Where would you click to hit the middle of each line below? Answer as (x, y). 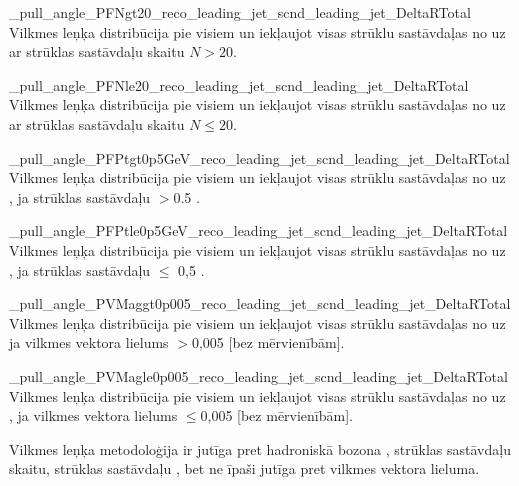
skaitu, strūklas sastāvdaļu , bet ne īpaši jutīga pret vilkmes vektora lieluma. (244, 468)
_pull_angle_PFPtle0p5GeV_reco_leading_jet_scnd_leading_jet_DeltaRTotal (258, 230)
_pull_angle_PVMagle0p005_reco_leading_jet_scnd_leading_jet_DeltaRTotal (258, 375)
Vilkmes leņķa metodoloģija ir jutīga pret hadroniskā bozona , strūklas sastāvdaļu (260, 448)
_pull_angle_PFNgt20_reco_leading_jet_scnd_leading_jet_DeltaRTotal (240, 12)
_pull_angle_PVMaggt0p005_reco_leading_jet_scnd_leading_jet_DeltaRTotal (260, 303)
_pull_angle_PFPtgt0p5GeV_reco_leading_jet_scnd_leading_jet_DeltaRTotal (259, 157)
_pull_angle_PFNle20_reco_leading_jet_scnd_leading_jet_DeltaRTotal (239, 84)
